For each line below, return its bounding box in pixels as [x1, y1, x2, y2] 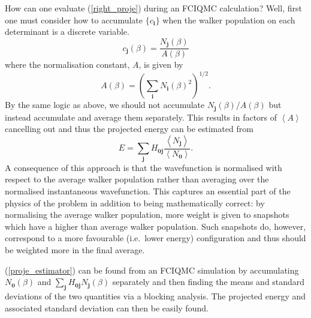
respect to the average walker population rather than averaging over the [5, 173, 269, 185]
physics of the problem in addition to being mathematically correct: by [5, 196, 265, 209]
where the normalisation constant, [5, 58, 130, 71]
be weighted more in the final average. [5, 243, 145, 256]
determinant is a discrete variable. [5, 25, 129, 38]
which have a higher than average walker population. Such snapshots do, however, [5, 220, 306, 232]
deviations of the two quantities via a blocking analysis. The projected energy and [5, 289, 306, 302]
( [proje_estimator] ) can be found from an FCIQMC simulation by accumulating [5, 263, 299, 276]
